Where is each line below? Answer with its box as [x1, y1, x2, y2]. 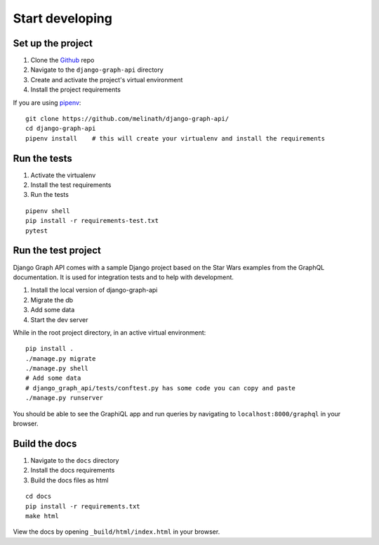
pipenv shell [25, 207, 70, 214]
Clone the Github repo [30, 56, 95, 65]
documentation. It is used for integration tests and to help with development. [13, 273, 234, 281]
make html [25, 512, 59, 520]
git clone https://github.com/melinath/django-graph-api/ [25, 115, 230, 123]
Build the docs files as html [30, 475, 109, 485]
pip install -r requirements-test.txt [25, 217, 159, 225]
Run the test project [13, 245, 102, 257]
